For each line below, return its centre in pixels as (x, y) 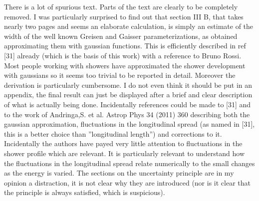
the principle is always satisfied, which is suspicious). (85, 192)
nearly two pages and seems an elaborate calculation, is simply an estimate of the (129, 26)
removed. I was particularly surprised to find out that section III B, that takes (124, 16)
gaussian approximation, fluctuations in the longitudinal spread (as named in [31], (129, 124)
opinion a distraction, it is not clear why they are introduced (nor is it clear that (127, 182)
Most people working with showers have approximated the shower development (125, 65)
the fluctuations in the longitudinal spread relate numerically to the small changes (129, 163)
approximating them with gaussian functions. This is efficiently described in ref (125, 46)
